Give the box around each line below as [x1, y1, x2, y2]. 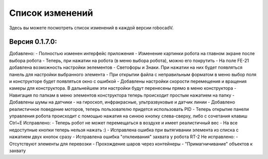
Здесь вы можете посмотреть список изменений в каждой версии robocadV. [9, 25, 174, 31]
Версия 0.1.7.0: [9, 38, 57, 46]
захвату [9, 148, 26, 154]
